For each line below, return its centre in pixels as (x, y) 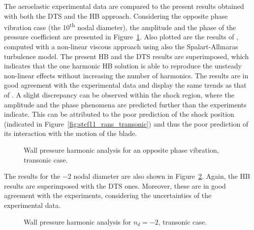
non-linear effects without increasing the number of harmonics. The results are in (126, 75)
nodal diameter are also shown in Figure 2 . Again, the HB (162, 176)
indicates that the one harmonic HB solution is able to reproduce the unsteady (123, 66)
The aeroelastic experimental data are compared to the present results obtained (124, 6)
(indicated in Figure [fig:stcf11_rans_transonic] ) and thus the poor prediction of (126, 123)
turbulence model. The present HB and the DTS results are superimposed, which (127, 56)
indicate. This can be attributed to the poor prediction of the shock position (119, 114)
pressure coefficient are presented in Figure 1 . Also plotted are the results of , (121, 37)
